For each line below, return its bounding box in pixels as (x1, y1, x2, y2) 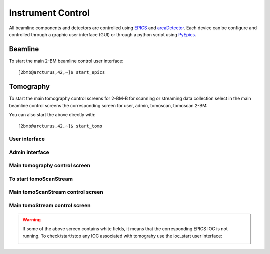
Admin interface (9, 149, 49, 156)
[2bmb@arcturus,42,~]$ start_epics (18, 70, 105, 75)
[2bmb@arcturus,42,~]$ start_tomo (18, 123, 102, 129)
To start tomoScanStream (9, 175, 73, 182)
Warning (22, 217, 41, 223)
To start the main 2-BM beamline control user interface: (9, 58, 124, 64)
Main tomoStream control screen (9, 202, 91, 209)
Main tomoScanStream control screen (9, 189, 103, 196)
